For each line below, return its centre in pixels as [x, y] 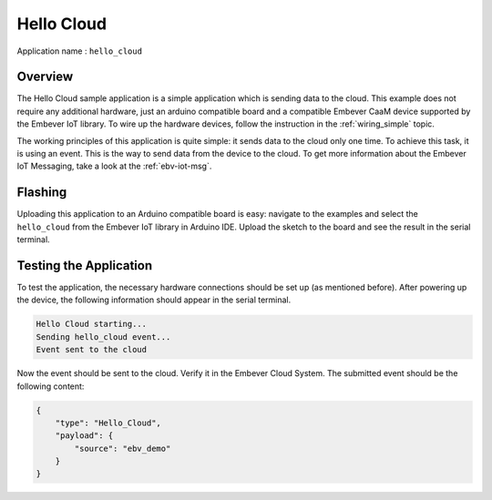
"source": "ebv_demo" [123, 448]
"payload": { [84, 436]
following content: [51, 386]
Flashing [42, 193]
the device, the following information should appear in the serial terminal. [154, 300]
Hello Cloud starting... [92, 324]
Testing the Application [85, 265]
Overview [45, 77]
